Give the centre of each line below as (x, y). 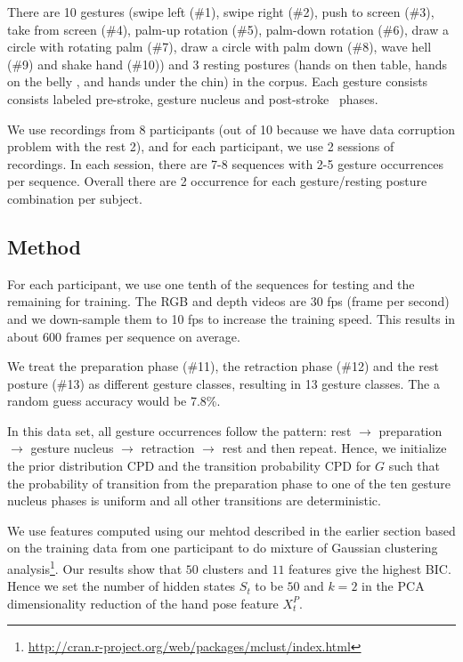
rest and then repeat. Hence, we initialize (334, 448)
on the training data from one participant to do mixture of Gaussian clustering (223, 548)
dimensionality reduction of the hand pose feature (143, 603)
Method (44, 246)
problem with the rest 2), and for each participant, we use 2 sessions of (201, 146)
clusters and (235, 568)
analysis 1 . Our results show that (95, 567)
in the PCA (393, 586)
